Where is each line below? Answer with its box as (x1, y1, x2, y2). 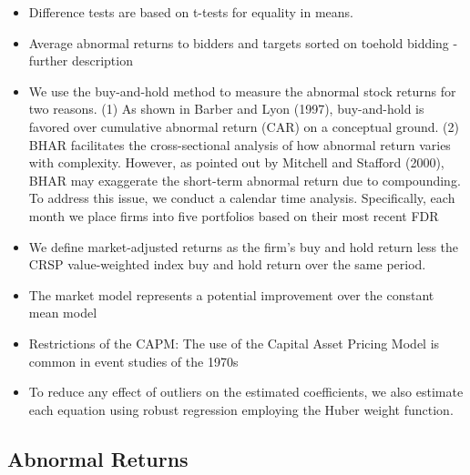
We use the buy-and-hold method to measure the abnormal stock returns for (28, 81, 456, 100)
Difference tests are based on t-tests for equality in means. (28, 3, 353, 21)
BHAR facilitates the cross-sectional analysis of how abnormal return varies (28, 135, 451, 154)
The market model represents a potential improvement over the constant (28, 285, 434, 304)
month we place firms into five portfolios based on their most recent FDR (28, 206, 439, 225)
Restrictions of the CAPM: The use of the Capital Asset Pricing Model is (28, 333, 440, 352)
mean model (28, 303, 97, 322)
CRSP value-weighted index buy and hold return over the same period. (28, 255, 426, 274)
